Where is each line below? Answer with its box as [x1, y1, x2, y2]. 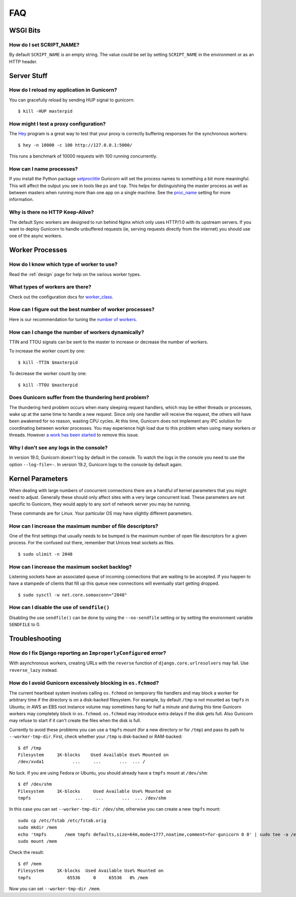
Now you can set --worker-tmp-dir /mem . [9, 886, 101, 892]
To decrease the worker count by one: [9, 370, 87, 376]
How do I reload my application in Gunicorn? [9, 86, 117, 93]
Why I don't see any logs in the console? [9, 445, 108, 451]
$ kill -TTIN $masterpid [18, 360, 78, 365]
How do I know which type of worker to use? [9, 261, 118, 268]
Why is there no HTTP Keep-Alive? [9, 209, 94, 216]
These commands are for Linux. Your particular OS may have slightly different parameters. [9, 510, 193, 516]
